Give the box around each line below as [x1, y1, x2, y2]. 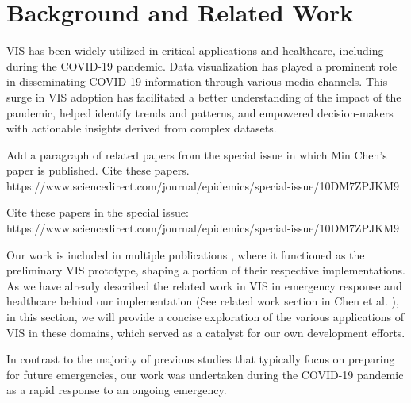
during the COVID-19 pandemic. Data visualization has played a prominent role [6, 57, 398, 74]
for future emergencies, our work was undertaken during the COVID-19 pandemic [6, 366, 404, 382]
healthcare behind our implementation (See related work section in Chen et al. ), [6, 293, 399, 309]
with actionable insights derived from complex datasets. [6, 120, 277, 136]
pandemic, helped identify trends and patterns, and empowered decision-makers [6, 104, 394, 121]
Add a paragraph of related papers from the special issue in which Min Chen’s [6, 146, 387, 163]
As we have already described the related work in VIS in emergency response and [6, 277, 402, 294]
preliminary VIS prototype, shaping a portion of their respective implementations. [6, 262, 405, 278]
